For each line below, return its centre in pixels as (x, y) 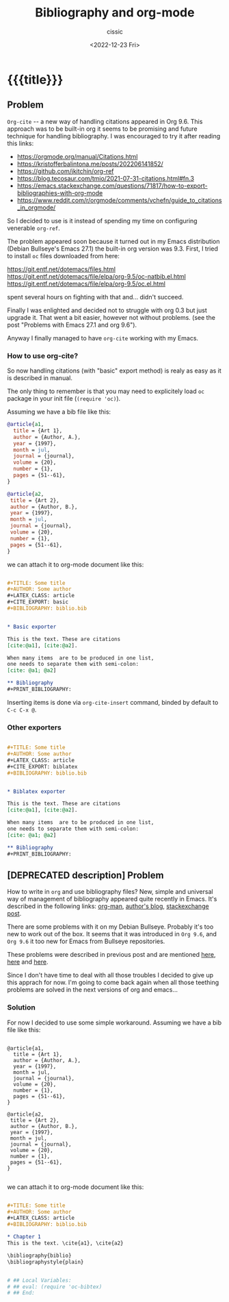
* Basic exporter (32, 627)
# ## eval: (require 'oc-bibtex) (55, 1287)
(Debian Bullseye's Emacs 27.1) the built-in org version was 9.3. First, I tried (113, 249)
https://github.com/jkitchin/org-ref (65, 171)
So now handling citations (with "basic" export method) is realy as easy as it (114, 371)
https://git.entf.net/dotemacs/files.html (62, 269)
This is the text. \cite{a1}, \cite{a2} (66, 1243)
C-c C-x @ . (22, 710)
